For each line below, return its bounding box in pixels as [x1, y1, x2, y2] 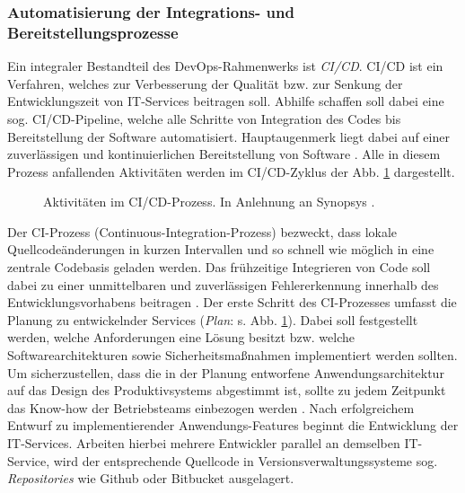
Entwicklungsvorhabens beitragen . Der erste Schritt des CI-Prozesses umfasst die [7, 293, 457, 312]
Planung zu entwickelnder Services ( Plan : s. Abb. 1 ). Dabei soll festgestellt [7, 310, 418, 329]
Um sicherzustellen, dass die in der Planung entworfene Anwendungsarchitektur [7, 363, 444, 382]
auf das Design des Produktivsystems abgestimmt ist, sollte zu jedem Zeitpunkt [7, 381, 446, 400]
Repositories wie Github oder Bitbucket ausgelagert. [7, 469, 294, 488]
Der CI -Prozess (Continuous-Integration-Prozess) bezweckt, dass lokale [7, 222, 398, 241]
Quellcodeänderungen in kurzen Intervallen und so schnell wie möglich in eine [7, 240, 434, 259]
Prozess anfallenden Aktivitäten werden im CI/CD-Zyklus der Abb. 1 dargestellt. [7, 162, 455, 180]
